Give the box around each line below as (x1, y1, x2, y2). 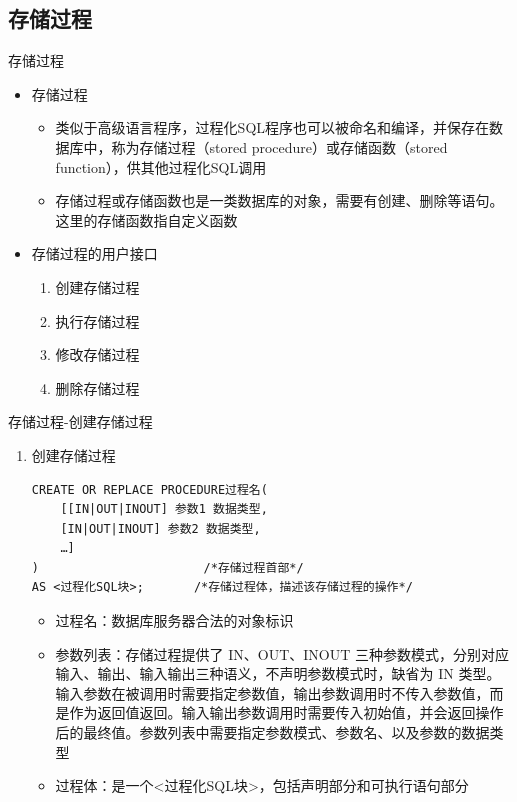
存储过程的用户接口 (31, 243, 158, 264)
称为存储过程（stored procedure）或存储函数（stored (111, 136, 448, 157)
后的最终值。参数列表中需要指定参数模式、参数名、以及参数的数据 (55, 722, 490, 743)
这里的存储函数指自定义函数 (55, 209, 238, 230)
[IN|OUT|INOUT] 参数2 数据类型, (60, 521, 261, 536)
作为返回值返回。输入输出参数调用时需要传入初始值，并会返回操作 (69, 702, 504, 723)
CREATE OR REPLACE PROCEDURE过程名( (31, 482, 268, 497)
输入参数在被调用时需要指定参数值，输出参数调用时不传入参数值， (55, 682, 490, 703)
